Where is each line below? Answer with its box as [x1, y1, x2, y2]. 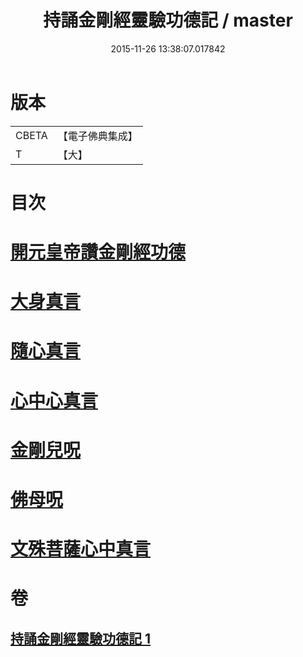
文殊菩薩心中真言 [10, 538, 152, 561]
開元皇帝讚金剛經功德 [10, 241, 187, 264]
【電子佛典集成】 [57, 129, 138, 143]
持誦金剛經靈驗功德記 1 [10, 630, 152, 647]
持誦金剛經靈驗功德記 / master [43, 9, 293, 32]
